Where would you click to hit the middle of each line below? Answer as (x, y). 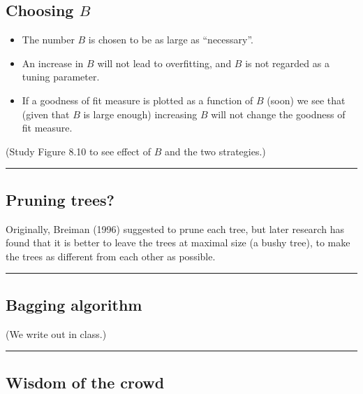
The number (48, 40)
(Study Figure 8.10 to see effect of (78, 151)
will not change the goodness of (278, 114)
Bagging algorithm (74, 304)
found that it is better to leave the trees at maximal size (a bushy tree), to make (178, 242)
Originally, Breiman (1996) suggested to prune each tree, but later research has (175, 228)
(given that (46, 114)
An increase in (53, 63)
